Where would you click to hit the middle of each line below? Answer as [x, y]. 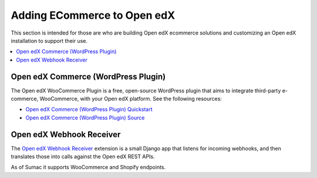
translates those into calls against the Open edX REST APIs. [83, 157]
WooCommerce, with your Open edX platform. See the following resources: [131, 99]
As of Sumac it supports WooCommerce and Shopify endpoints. [88, 167]
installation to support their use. [49, 40]
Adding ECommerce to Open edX [93, 15]
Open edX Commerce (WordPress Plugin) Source [85, 118]
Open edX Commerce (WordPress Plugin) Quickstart [89, 109]
